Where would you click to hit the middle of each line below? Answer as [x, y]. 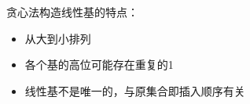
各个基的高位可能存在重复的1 [99, 65]
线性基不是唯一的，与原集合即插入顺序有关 [135, 90]
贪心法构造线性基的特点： [72, 12]
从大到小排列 [58, 38]
